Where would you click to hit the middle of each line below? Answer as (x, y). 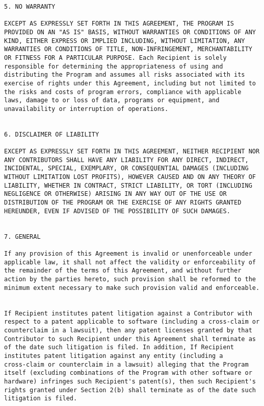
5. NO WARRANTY (30, 7)
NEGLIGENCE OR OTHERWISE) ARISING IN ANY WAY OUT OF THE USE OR (115, 194)
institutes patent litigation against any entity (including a (114, 356)
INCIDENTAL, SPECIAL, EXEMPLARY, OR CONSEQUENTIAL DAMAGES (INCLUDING (126, 168)
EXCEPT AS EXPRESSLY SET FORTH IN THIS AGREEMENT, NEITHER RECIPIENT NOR (132, 152)
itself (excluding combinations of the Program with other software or (128, 373)
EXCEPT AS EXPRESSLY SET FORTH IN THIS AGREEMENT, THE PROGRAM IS (119, 24)
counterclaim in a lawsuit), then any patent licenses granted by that (128, 330)
